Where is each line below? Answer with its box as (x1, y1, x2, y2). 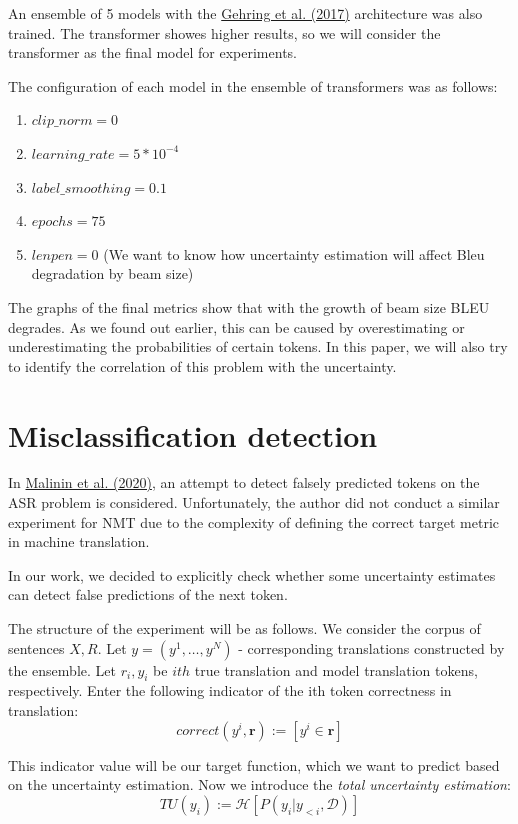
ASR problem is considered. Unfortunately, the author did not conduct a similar (8, 492, 500, 513)
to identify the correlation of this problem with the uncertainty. (8, 355, 397, 376)
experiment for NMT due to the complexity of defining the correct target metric (8, 511, 499, 532)
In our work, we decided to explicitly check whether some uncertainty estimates (8, 564, 496, 585)
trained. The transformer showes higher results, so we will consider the (8, 22, 441, 43)
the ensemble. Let (8, 659, 116, 680)
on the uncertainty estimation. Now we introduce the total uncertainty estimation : (8, 774, 511, 795)
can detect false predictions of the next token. (8, 584, 288, 605)
